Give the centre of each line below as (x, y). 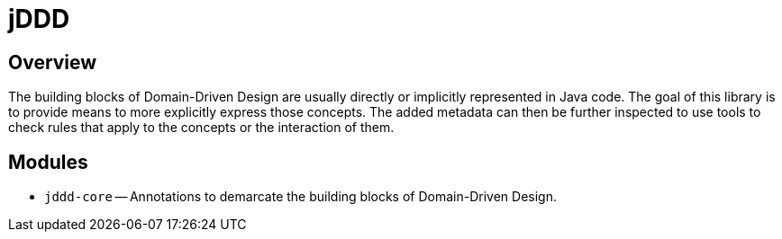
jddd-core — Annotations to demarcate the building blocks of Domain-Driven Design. (300, 197)
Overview (53, 62)
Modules (48, 162)
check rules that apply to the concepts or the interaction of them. (201, 128)
